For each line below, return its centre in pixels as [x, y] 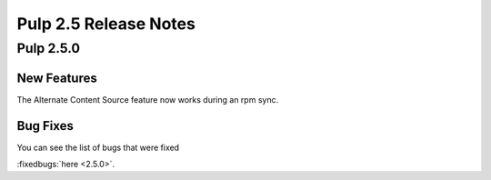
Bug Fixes [45, 126]
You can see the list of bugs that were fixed [98, 147]
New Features [57, 78]
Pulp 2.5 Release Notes [106, 24]
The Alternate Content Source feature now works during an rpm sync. [148, 99]
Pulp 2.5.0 [49, 48]
